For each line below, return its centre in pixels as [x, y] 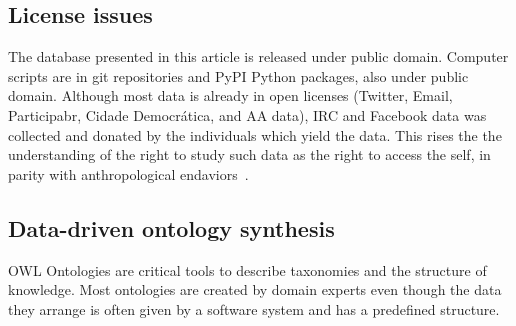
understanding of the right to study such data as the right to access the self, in [249, 154]
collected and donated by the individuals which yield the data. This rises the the [255, 134]
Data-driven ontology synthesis [171, 227]
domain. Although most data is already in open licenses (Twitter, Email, [230, 95]
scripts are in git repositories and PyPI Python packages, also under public [238, 75]
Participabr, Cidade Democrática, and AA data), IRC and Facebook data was [247, 114]
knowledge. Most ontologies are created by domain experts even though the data [255, 289]
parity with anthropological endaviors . [128, 173]
